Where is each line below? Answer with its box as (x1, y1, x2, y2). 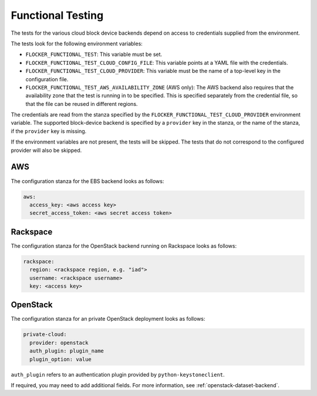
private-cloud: (23, 331, 67, 338)
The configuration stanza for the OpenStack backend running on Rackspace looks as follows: (11, 242, 237, 249)
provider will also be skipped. (11, 147, 82, 154)
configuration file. (25, 75, 69, 82)
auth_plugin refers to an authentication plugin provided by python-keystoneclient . (11, 371, 225, 378)
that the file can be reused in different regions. (25, 100, 138, 107)
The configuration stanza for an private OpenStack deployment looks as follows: (11, 315, 205, 322)
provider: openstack (29, 339, 89, 346)
